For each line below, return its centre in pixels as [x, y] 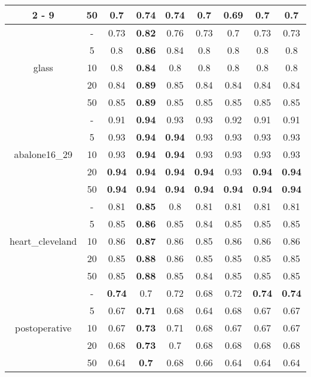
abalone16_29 [43, 154]
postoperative [43, 328]
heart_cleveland [43, 241]
